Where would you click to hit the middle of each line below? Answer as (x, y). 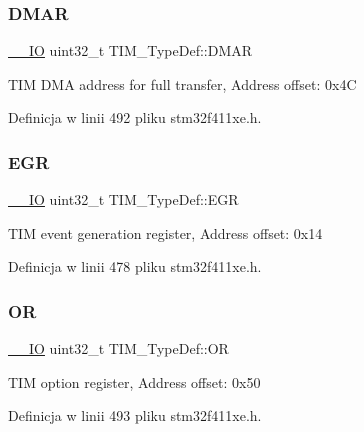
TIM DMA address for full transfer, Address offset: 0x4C (182, 83)
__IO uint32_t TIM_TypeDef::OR (118, 348)
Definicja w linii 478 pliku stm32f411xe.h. (135, 266)
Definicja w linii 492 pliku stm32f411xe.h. (135, 117)
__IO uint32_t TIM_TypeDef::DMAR (130, 50)
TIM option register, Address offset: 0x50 (134, 381)
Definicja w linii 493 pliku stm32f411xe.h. (135, 415)
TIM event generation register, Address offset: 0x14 (165, 232)
